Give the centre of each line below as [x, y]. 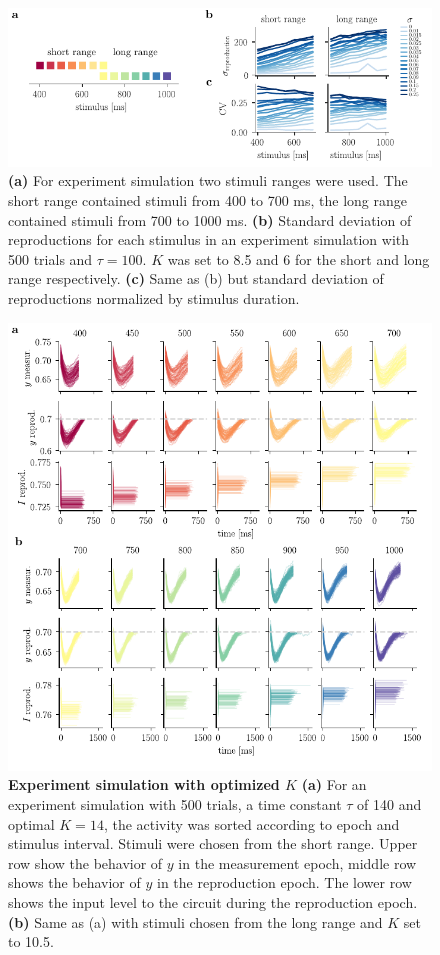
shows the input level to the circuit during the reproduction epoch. [213, 902]
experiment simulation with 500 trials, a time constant [175, 804]
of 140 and [389, 804]
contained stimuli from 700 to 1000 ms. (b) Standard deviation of [210, 219]
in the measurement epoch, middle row [297, 862]
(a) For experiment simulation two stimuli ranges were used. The [208, 180]
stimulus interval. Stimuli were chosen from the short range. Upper [213, 843]
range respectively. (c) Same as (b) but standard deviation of [196, 278]
